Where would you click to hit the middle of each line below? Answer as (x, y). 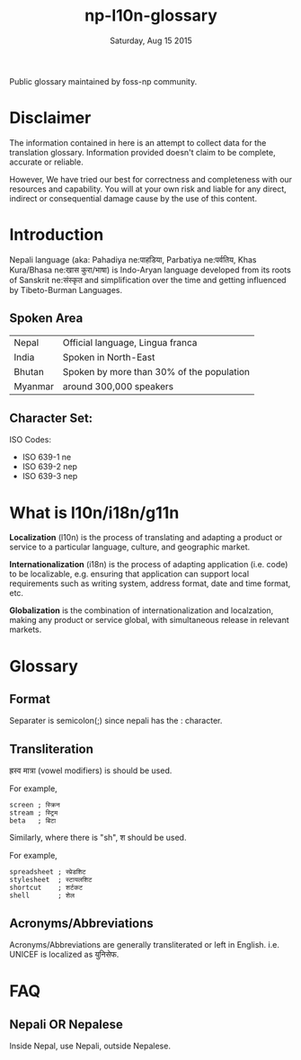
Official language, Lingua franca (130, 343)
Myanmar (34, 386)
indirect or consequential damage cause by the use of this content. (133, 198)
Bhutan (29, 371)
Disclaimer (50, 118)
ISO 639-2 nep (50, 467)
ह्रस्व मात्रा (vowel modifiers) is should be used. (91, 771)
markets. (26, 629)
